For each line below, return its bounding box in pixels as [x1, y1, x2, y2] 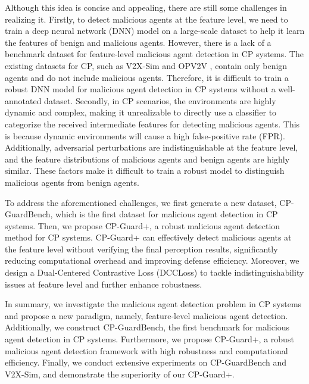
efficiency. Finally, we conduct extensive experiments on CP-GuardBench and [5, 356, 287, 369]
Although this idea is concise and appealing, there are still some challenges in [5, 1, 287, 13]
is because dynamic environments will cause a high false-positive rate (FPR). [5, 129, 285, 142]
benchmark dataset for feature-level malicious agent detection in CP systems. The [5, 48, 304, 60]
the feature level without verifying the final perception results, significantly [5, 242, 278, 255]
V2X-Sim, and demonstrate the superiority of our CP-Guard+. [5, 367, 235, 380]
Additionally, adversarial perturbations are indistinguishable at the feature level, [5, 141, 298, 154]
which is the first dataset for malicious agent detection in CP [55, 208, 278, 220]
